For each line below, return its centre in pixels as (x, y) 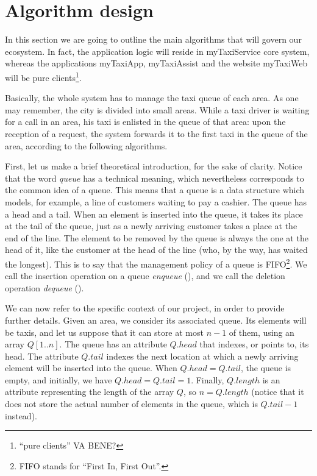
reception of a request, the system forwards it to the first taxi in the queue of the (156, 133)
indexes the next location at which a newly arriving (202, 356)
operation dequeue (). (45, 287)
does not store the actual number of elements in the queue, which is (131, 404)
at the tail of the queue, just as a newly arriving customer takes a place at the (151, 226)
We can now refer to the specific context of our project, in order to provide (145, 308)
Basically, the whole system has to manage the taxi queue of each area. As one (152, 98)
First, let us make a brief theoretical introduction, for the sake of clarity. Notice (154, 166)
